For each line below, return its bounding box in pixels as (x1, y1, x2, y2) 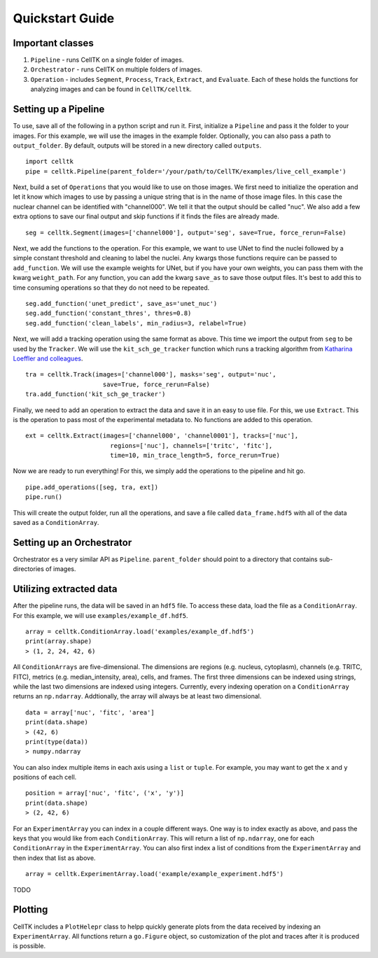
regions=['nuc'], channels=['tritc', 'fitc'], (109, 442, 273, 449)
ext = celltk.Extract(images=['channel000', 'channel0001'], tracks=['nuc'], (25, 432, 299, 440)
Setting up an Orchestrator (13, 536, 132, 549)
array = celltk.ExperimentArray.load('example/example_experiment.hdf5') (25, 870, 284, 878)
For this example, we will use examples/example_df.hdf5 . (13, 611, 188, 619)
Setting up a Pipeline (13, 104, 105, 115)
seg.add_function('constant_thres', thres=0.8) (25, 309, 192, 318)
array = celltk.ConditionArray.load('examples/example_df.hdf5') (25, 628, 255, 636)
